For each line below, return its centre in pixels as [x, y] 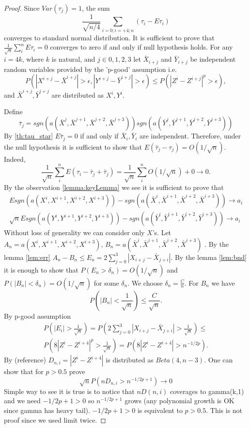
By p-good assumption [38, 316]
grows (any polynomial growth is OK [180, 401]
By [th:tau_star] [29, 136]
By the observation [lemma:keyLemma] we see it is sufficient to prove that [114, 187]
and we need [22, 401]
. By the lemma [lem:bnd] [209, 257]
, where [33, 59]
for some [106, 282]
